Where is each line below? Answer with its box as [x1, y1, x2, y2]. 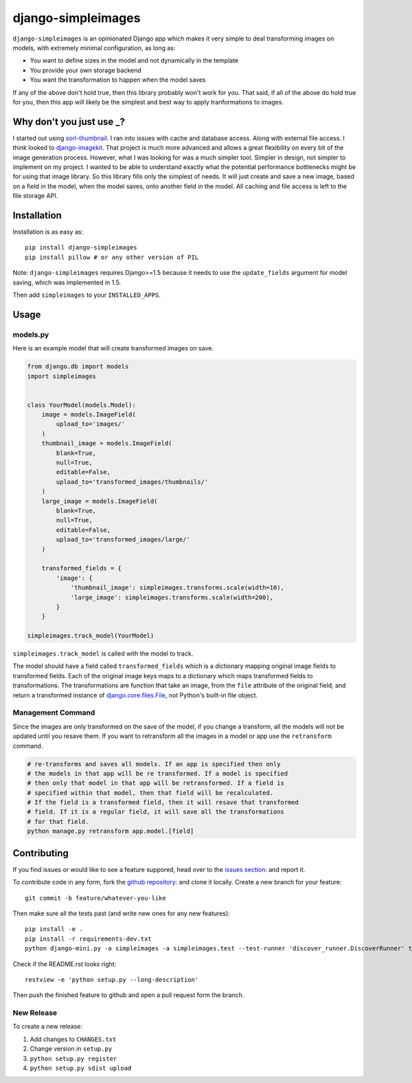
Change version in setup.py [30, 1045, 113, 1053]
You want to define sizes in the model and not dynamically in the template [30, 56, 239, 65]
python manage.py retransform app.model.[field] [27, 827, 194, 835]
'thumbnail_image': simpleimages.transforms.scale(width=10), [70, 584, 285, 592]
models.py [12, 330, 49, 339]
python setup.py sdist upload [30, 1064, 132, 1072]
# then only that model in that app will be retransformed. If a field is [27, 779, 285, 787]
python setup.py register [30, 1055, 117, 1062]
